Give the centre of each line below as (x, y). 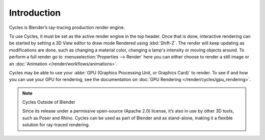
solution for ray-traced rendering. (56, 125)
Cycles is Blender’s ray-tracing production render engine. (67, 27)
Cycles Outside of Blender (49, 102)
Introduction (35, 13)
